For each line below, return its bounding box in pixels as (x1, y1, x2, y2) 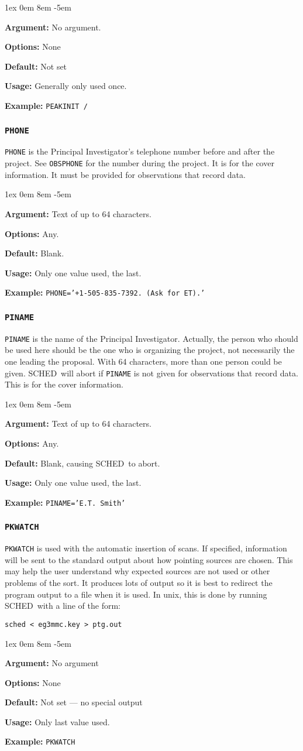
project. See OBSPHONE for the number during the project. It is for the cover (5, 157, 274, 169)
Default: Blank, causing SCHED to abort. (5, 457, 160, 469)
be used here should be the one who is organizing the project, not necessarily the (5, 344, 295, 356)
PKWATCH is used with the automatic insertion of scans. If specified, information (5, 542, 287, 554)
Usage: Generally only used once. (5, 80, 127, 92)
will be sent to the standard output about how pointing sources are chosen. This (5, 553, 293, 565)
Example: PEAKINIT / (5, 99, 88, 111)
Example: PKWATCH (5, 735, 75, 747)
